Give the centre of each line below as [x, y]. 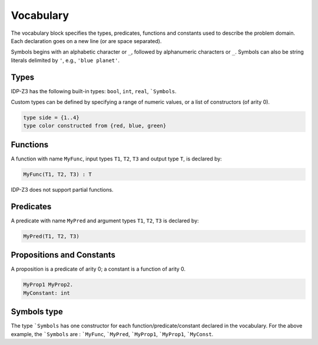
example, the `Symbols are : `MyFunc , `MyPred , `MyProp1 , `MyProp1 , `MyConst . [112, 334]
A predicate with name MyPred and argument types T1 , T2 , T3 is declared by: [105, 221]
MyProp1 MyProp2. [48, 285]
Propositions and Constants [63, 255]
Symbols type [37, 312]
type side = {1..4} [51, 118]
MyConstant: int [47, 293]
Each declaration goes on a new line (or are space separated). [86, 41]
